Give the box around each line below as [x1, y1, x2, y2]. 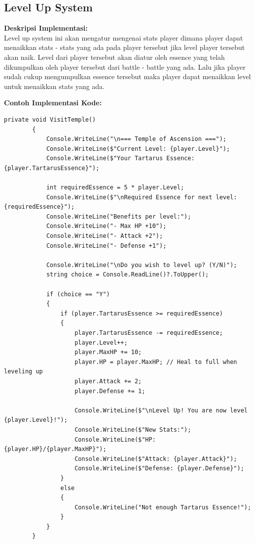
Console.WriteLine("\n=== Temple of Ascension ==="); [46, 136, 227, 143]
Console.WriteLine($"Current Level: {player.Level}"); [46, 145, 230, 152]
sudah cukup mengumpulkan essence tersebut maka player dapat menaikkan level [4, 71, 251, 82]
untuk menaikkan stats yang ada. [4, 81, 105, 91]
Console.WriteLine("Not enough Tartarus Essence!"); [74, 503, 252, 511]
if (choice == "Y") [46, 290, 110, 298]
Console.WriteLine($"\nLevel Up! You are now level [74, 407, 248, 414]
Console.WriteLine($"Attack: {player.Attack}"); [74, 455, 237, 462]
